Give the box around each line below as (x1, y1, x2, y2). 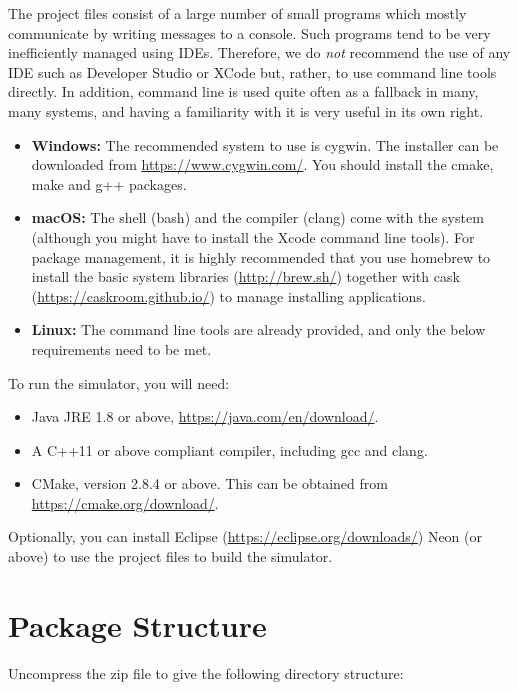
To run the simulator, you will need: (8, 372, 230, 393)
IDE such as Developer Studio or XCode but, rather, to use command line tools (8, 61, 497, 82)
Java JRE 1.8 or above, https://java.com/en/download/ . (31, 406, 379, 427)
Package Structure (8, 604, 267, 645)
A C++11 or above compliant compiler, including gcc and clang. (31, 439, 428, 460)
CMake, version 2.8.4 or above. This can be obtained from (31, 473, 388, 494)
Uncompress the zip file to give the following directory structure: (8, 662, 404, 683)
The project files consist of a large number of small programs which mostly (8, 3, 467, 23)
